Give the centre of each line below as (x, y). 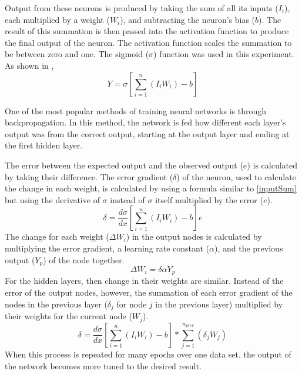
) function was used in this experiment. (224, 54)
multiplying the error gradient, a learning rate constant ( (107, 248)
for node (132, 304)
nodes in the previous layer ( (56, 304)
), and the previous (249, 248)
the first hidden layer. (44, 145)
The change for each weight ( (57, 236)
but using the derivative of (52, 199)
